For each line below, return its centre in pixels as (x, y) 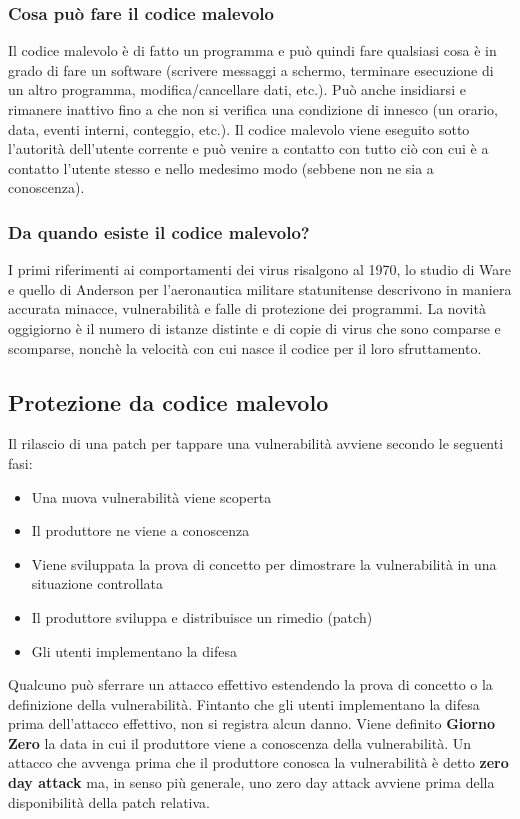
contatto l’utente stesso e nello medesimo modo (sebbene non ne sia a (221, 167)
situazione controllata (97, 583)
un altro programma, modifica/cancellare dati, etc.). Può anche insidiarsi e (237, 89)
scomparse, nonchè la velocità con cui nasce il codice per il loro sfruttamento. (245, 347)
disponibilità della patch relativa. (109, 801)
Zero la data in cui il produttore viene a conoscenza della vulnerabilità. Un (240, 742)
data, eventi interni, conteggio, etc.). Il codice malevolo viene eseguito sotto (239, 128)
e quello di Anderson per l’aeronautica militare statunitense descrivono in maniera (260, 288)
